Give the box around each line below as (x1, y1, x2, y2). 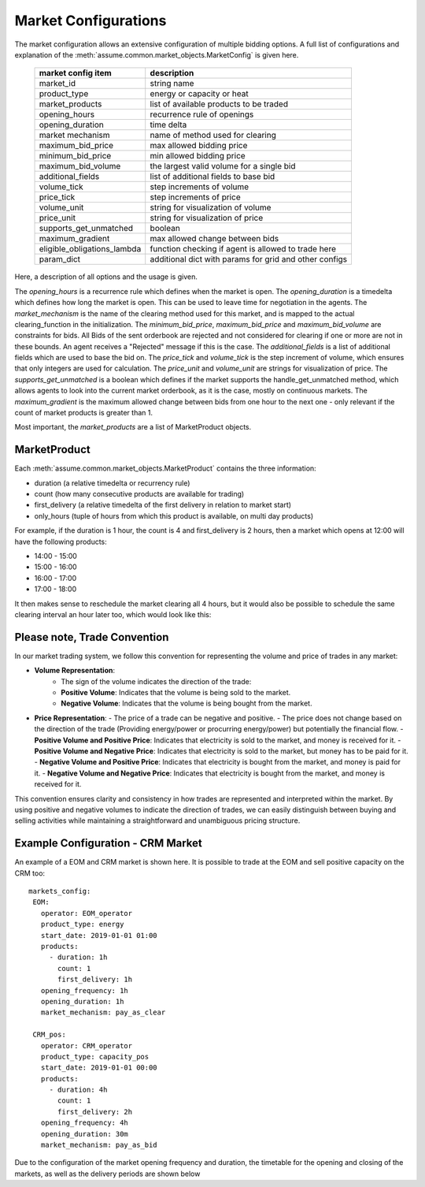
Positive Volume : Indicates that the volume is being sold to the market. (61, 688, 291, 698)
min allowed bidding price (150, 151, 246, 162)
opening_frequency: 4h (40, 1118, 129, 1127)
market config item (39, 68, 112, 79)
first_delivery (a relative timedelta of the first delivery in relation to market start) (34, 500, 291, 510)
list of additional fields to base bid (150, 171, 275, 182)
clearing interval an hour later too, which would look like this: (14, 610, 212, 619)
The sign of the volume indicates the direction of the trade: (61, 676, 252, 686)
